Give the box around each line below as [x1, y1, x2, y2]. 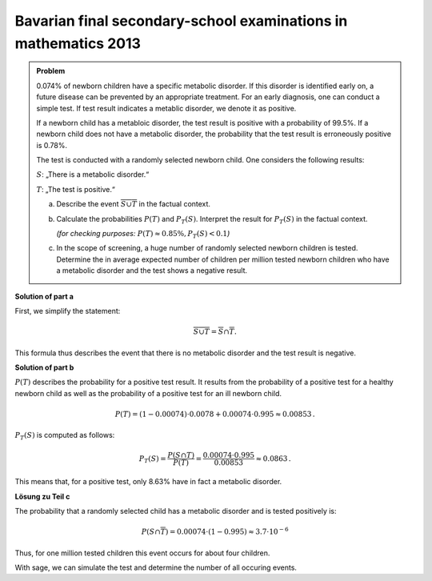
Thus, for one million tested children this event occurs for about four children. [14, 548, 270, 558]
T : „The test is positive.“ [36, 184, 115, 194]
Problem [36, 66, 66, 76]
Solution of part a [14, 291, 74, 301]
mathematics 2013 [14, 34, 142, 52]
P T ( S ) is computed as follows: [14, 431, 115, 442]
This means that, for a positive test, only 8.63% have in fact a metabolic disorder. [14, 477, 282, 487]
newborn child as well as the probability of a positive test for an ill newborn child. [14, 388, 282, 398]
